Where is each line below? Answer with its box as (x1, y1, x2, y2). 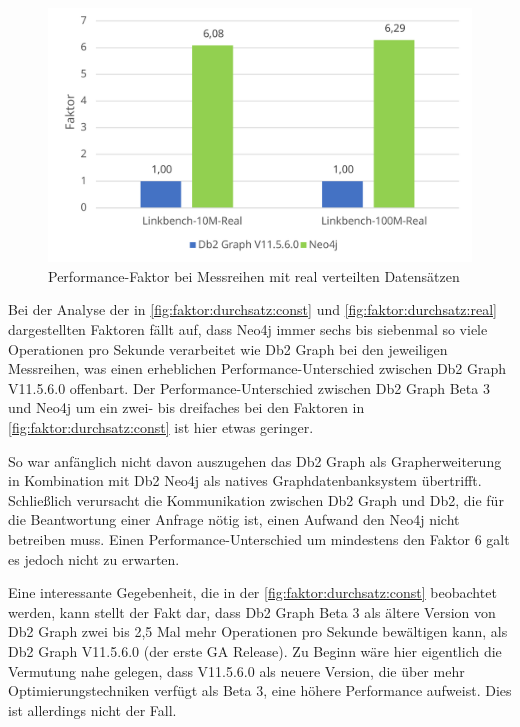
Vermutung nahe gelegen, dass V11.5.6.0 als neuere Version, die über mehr (8, 660, 465, 681)
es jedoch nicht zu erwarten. (8, 548, 180, 569)
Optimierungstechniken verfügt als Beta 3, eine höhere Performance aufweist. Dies (8, 680, 512, 701)
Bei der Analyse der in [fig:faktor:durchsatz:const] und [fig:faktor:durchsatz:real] (8, 299, 497, 320)
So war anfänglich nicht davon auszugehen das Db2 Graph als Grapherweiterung (8, 450, 502, 471)
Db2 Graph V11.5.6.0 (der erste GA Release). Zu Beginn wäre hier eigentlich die (8, 640, 502, 661)
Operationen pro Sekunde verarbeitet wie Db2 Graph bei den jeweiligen (8, 338, 448, 359)
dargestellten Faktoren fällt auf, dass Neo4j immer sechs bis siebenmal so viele (8, 319, 488, 340)
